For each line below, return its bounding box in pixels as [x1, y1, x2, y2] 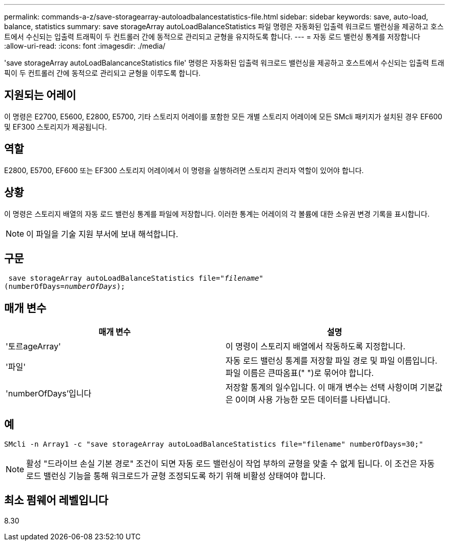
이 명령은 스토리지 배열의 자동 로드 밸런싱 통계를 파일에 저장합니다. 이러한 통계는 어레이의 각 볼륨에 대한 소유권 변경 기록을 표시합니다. [4, 209, 430, 218]
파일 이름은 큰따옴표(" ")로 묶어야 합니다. [226, 368, 374, 379]
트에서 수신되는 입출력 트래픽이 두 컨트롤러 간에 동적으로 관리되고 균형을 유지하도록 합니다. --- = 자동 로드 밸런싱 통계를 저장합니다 [4, 32, 420, 41]
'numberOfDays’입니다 [6, 388, 92, 399]
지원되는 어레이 [4, 89, 76, 102]
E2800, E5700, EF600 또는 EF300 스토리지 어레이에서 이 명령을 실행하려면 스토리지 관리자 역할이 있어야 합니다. [4, 165, 364, 175]
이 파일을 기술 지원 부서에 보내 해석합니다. [26, 228, 178, 239]
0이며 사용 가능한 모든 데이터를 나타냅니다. [235, 394, 391, 405]
